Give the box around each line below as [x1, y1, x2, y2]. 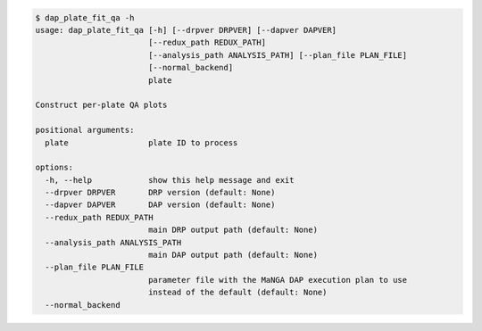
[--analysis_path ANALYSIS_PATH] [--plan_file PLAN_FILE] [147, 50, 408, 60]
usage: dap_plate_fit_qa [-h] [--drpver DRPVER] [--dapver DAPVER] [35, 25, 337, 35]
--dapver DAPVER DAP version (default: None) [45, 200, 276, 210]
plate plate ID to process [45, 137, 238, 147]
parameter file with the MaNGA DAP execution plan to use [147, 275, 408, 285]
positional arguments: [35, 125, 135, 136]
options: [35, 162, 74, 173]
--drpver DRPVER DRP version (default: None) [45, 187, 276, 198]
